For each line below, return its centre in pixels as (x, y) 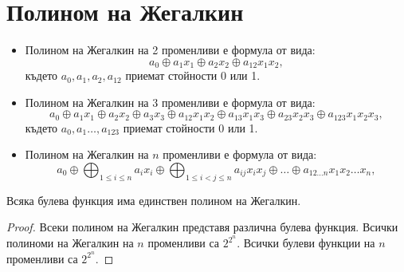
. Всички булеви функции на (306, 243)
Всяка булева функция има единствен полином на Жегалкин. (154, 200)
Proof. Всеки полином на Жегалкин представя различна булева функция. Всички (202, 227)
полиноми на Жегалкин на (70, 243)
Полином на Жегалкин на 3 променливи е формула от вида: (170, 102)
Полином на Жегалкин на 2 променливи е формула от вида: (170, 50)
